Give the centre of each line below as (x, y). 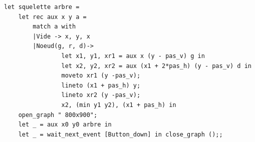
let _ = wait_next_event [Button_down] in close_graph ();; (120, 134)
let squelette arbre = (42, 7)
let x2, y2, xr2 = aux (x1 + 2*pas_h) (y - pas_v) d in (156, 66)
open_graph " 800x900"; (58, 115)
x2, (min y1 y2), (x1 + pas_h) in (119, 105)
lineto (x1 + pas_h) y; (101, 85)
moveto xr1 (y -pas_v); (101, 76)
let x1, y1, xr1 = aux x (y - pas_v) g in (133, 56)
